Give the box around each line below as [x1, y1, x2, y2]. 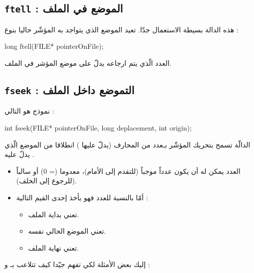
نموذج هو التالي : [4, 106, 54, 116]
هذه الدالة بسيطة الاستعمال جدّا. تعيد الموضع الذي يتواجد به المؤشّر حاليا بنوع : [4, 24, 239, 34]
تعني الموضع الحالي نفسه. [28, 226, 106, 236]
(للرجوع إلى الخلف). [16, 175, 77, 186]
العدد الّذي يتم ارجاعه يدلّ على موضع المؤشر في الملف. [4, 57, 172, 68]
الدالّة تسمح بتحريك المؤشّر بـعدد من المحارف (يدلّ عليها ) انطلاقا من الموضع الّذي [4, 139, 251, 149]
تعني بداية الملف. [28, 209, 79, 219]
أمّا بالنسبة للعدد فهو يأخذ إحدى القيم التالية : [16, 192, 148, 202]
